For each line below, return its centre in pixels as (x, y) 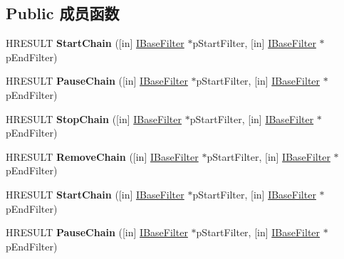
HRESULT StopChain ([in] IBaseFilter (94, 118)
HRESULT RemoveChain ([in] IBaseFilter (102, 156)
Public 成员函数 (63, 13)
